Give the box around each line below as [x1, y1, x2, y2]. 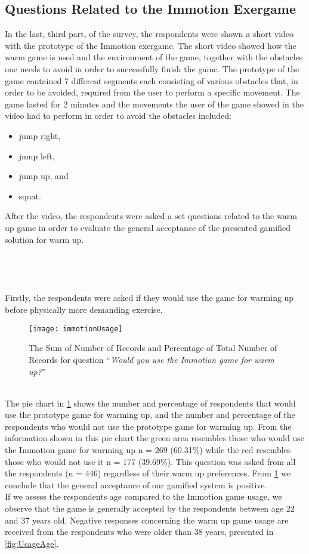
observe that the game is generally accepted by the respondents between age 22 [5, 502, 295, 515]
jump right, [18, 129, 61, 141]
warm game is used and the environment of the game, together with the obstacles [5, 51, 303, 63]
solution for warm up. [5, 233, 84, 245]
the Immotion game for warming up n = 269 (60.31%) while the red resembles [5, 444, 291, 456]
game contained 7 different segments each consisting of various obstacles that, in [5, 74, 298, 87]
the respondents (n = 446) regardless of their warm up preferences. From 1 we [5, 467, 291, 479]
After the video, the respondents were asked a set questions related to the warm [5, 210, 297, 222]
